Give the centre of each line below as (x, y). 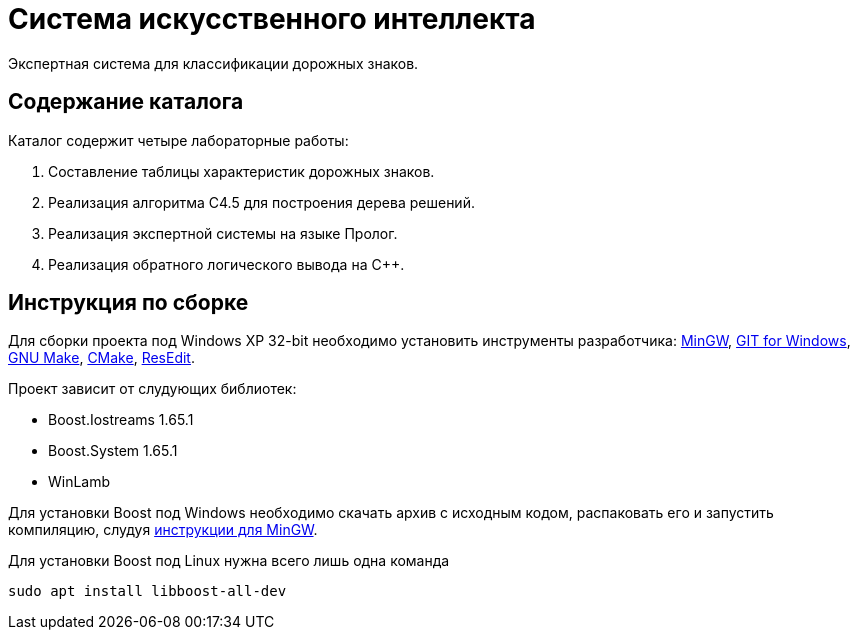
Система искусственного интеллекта (272, 19)
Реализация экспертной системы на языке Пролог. (223, 233)
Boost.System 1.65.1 (113, 451)
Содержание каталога (126, 102)
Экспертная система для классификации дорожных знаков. (213, 63)
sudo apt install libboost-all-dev (147, 591)
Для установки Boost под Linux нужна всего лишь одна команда (229, 561)
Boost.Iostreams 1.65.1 (121, 420)
